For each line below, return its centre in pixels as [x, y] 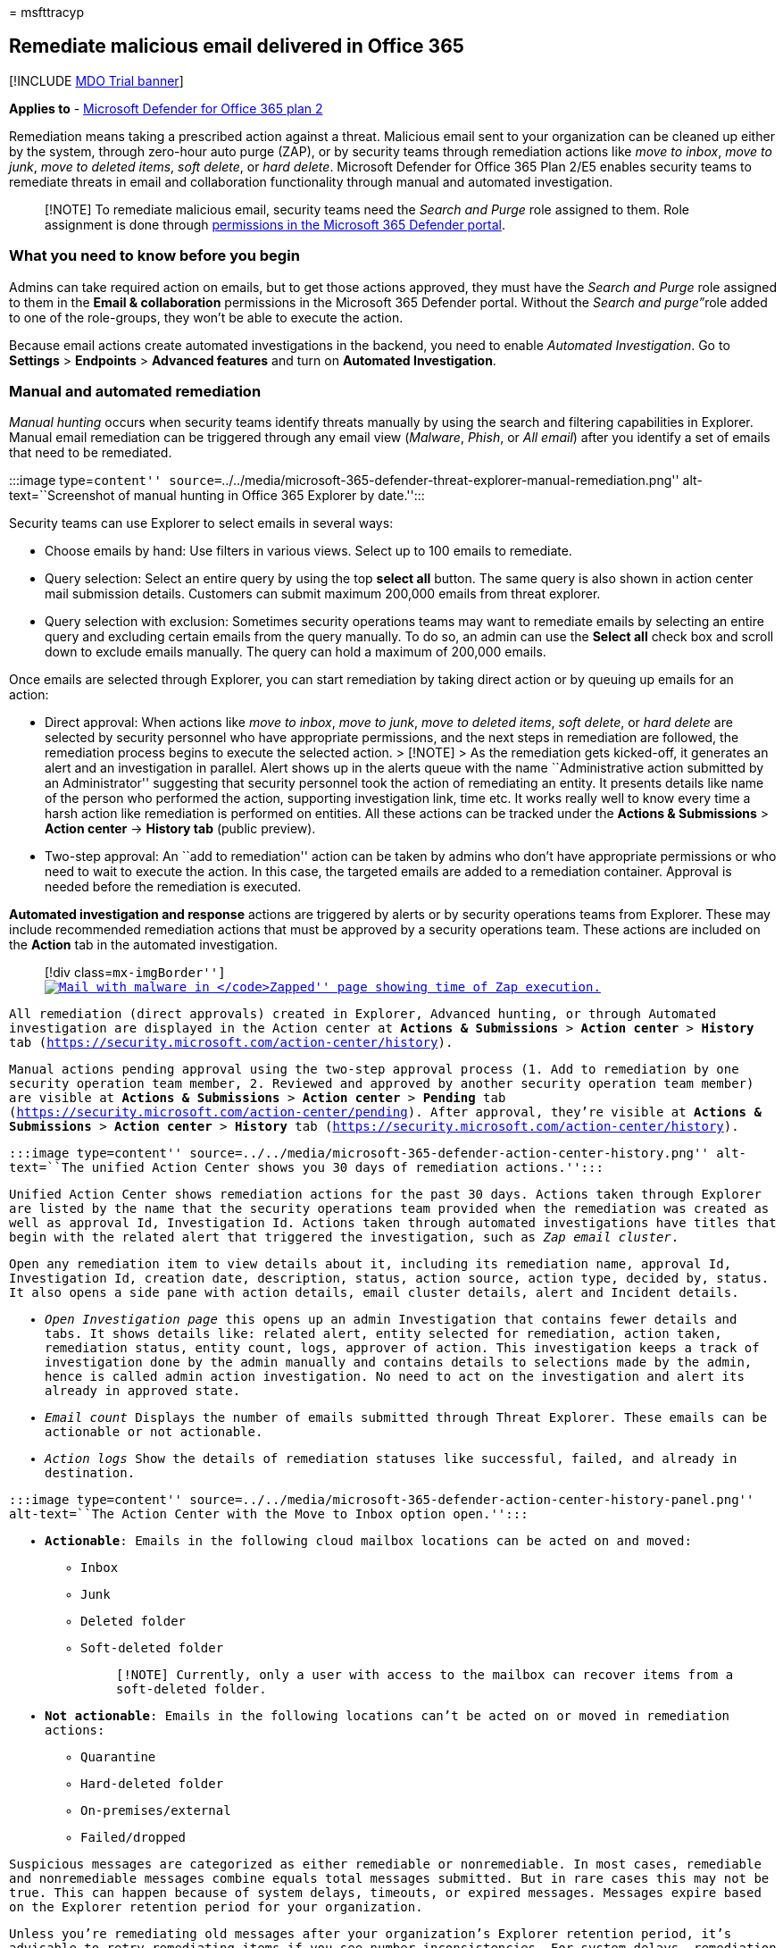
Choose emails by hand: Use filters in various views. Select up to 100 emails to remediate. [308, 551]
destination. [90, 1473]
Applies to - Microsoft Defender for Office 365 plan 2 [166, 108]
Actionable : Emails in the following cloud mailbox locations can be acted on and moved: [368, 1541]
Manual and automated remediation [135, 391]
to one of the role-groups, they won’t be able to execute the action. [206, 317]
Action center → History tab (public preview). [180, 829]
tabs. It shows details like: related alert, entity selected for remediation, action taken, [383, 1334]
